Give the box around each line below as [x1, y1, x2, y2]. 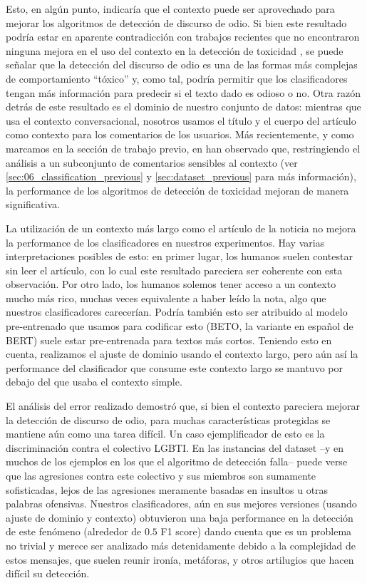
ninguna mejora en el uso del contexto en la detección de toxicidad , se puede [6, 43, 343, 58]
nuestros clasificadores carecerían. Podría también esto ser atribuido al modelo [6, 304, 348, 319]
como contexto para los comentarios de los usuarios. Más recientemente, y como [6, 127, 354, 142]
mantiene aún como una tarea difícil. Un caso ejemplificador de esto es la [6, 426, 325, 441]
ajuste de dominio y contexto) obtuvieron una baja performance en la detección [6, 510, 353, 525]
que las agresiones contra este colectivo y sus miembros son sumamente [6, 468, 316, 483]
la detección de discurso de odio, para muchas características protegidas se [6, 412, 331, 427]
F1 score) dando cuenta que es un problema [160, 524, 352, 539]
